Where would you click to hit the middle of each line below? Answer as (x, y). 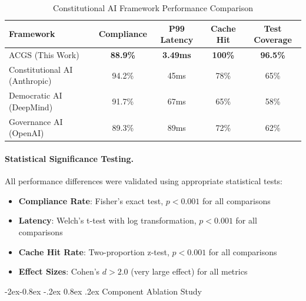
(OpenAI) (26, 133)
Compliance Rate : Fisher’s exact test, (91, 200)
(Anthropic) (30, 81)
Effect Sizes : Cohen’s (59, 271)
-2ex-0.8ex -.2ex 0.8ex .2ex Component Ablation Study (103, 291)
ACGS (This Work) (44, 55)
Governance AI (36, 121)
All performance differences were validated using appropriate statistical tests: (144, 181)
